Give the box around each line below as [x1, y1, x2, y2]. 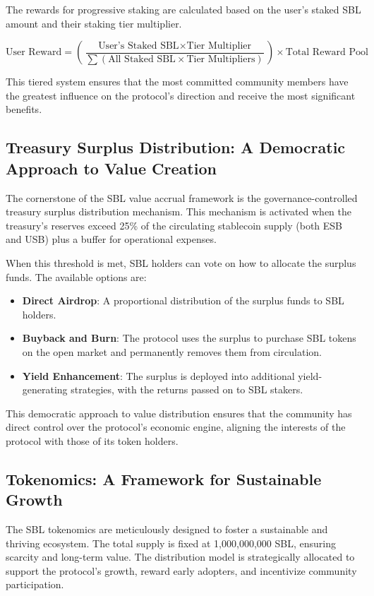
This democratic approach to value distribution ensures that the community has [6, 405, 352, 420]
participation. [6, 577, 64, 592]
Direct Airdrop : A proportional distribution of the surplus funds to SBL [22, 293, 344, 308]
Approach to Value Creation [6, 157, 217, 179]
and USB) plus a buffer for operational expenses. [6, 232, 217, 246]
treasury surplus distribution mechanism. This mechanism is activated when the [6, 204, 351, 219]
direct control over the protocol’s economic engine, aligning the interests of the [6, 419, 346, 434]
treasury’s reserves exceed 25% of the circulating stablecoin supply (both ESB [6, 217, 343, 232]
